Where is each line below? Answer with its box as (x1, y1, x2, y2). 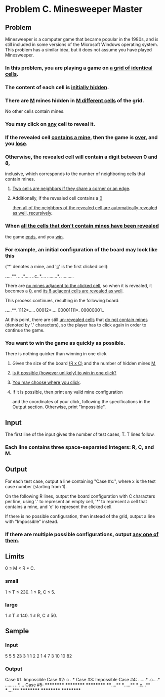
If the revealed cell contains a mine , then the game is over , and (5, 134, 158, 140)
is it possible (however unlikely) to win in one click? (12, 370, 117, 376)
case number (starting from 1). (5, 483, 67, 489)
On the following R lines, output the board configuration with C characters (5, 493, 156, 499)
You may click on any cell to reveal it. (5, 121, 95, 128)
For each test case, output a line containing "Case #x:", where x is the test (5, 478, 156, 484)
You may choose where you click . (12, 379, 81, 385)
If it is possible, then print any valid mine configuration (12, 389, 123, 395)
